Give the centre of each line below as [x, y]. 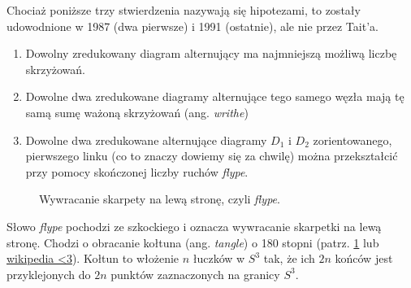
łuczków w [219, 258]
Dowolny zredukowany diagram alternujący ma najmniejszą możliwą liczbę [211, 53]
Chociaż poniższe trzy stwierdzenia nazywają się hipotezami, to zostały [184, 10]
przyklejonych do [49, 274]
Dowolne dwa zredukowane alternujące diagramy [146, 140]
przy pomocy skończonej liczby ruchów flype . [137, 171]
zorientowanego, [353, 140]
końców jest [364, 258]
